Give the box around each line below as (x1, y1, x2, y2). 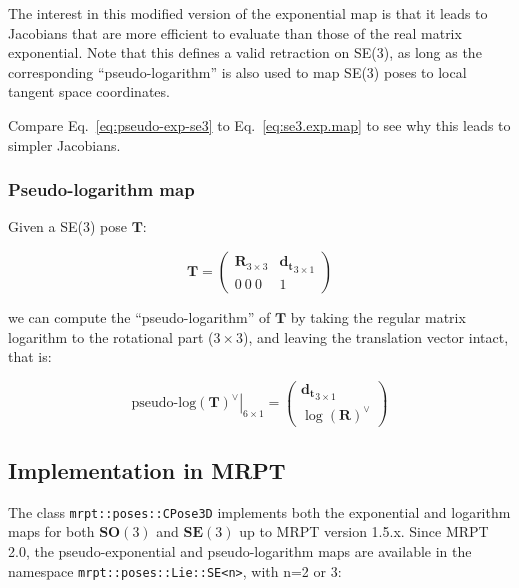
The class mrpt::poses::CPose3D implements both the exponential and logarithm (8, 501, 511, 522)
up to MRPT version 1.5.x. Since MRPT (239, 521, 489, 542)
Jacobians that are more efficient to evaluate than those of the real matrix (8, 22, 462, 43)
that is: (8, 346, 52, 367)
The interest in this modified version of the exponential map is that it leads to (8, 3, 488, 23)
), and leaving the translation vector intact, (243, 326, 509, 347)
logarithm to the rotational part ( (8, 326, 214, 347)
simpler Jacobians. (8, 134, 121, 155)
